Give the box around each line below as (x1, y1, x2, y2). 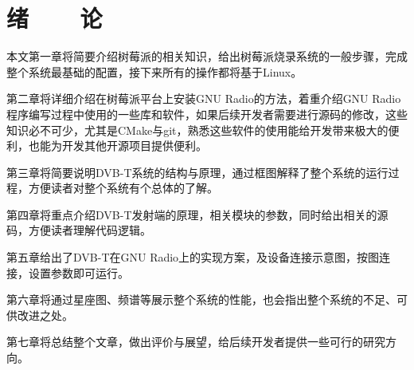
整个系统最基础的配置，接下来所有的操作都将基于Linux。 (6, 63, 303, 80)
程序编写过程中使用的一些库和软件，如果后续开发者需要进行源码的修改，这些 (6, 105, 408, 122)
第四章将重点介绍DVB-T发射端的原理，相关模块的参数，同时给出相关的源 (6, 206, 389, 222)
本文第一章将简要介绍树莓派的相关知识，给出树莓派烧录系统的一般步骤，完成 (6, 48, 408, 65)
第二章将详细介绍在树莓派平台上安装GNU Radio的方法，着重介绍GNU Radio (6, 90, 401, 107)
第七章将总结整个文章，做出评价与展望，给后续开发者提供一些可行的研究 (6, 333, 385, 350)
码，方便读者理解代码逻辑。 (6, 222, 151, 238)
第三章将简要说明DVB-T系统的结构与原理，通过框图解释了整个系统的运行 (6, 163, 389, 180)
